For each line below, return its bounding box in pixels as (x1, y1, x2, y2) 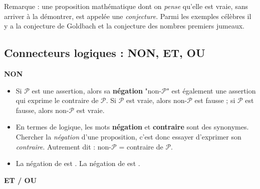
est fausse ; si (194, 95, 235, 105)
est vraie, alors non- (126, 95, 187, 105)
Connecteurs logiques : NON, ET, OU (4, 45, 205, 60)
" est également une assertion (166, 85, 256, 95)
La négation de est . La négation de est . (16, 158, 140, 168)
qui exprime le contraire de (16, 95, 99, 105)
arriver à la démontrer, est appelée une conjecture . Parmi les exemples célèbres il (4, 10, 251, 21)
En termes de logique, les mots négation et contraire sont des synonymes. (16, 121, 249, 132)
